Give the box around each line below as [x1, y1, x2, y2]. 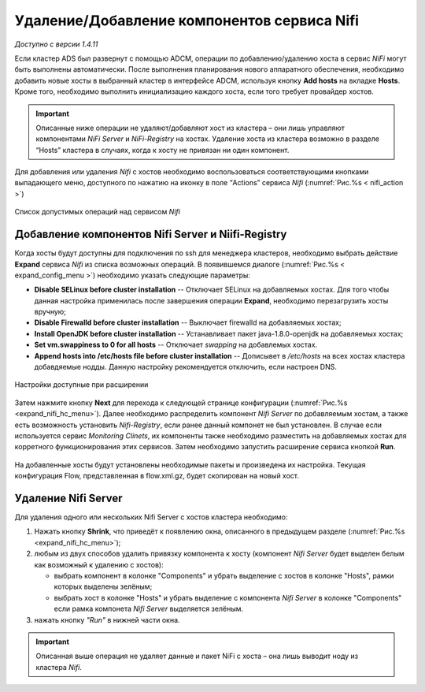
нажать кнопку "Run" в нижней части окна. [34, 615, 180, 624]
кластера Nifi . [35, 662, 83, 672]
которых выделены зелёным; [54, 582, 153, 591]
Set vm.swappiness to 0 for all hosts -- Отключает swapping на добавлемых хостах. [34, 340, 318, 350]
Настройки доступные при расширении [14, 380, 149, 389]
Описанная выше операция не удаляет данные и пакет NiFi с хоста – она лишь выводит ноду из [35, 651, 359, 661]
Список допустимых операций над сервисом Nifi [14, 207, 181, 217]
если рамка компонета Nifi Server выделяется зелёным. [54, 604, 244, 614]
